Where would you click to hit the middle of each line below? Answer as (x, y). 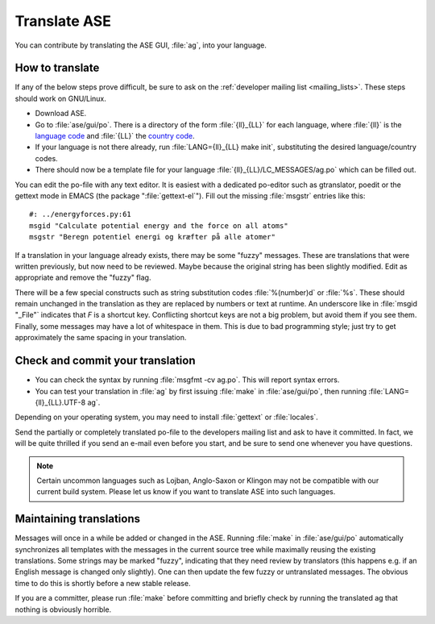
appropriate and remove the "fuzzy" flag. (83, 277)
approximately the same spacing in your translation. (101, 338)
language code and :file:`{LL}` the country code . (115, 136)
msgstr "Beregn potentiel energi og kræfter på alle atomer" (152, 237)
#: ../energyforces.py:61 (81, 214)
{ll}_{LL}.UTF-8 (60, 402)
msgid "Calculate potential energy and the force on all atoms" (159, 225)
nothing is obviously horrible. (63, 609)
